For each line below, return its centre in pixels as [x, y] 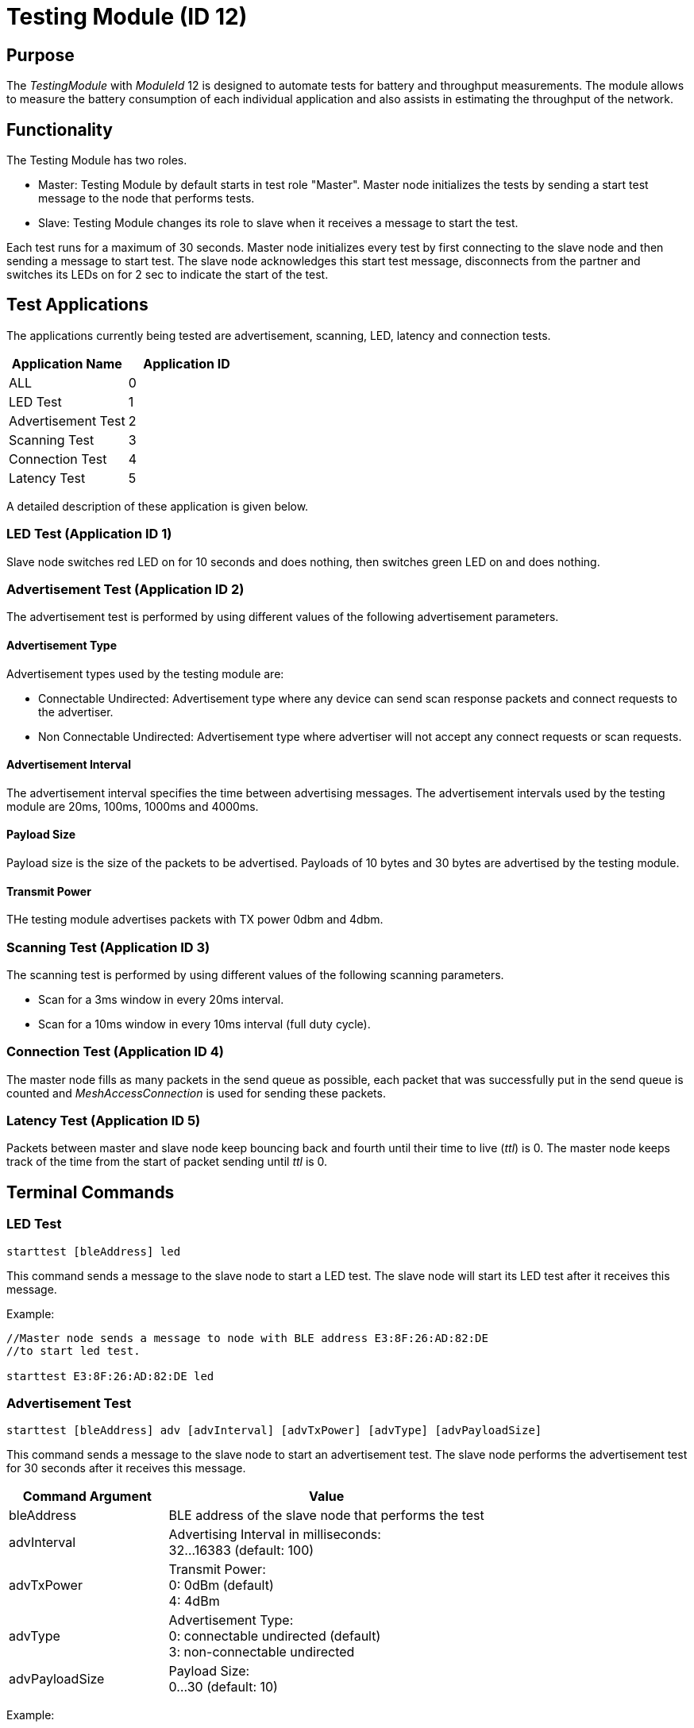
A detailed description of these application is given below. [158, 506]
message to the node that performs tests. [147, 199]
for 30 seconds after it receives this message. [126, 1468]
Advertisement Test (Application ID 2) [125, 589]
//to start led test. [73, 1350]
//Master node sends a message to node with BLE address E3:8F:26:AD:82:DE [247, 1338]
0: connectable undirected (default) [275, 1636]
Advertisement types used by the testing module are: [145, 673]
